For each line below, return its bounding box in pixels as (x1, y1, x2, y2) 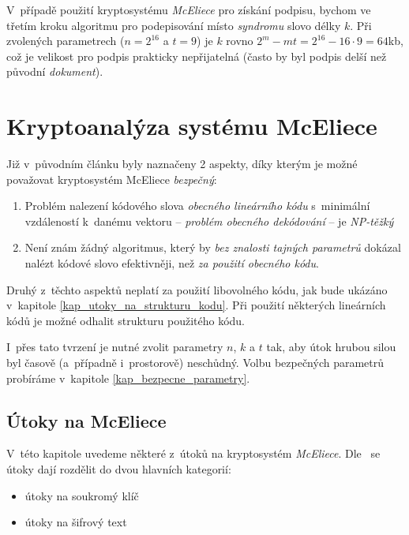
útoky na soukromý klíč (24, 487, 139, 503)
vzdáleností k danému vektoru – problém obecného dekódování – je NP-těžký (24, 212, 394, 229)
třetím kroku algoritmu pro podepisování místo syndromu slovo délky (6, 17, 341, 33)
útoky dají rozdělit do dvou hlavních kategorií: (6, 461, 231, 477)
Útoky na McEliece (6, 408, 167, 432)
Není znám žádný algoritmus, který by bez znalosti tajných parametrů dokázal (24, 239, 401, 256)
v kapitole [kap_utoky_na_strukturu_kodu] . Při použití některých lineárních (6, 297, 386, 313)
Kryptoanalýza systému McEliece (6, 110, 377, 142)
